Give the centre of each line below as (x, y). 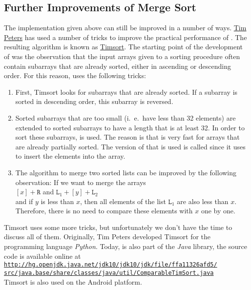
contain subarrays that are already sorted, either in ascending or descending (118, 66)
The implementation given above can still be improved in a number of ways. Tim (125, 28)
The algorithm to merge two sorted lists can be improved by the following (126, 172)
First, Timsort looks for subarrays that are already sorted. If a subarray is (126, 92)
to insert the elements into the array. (70, 156)
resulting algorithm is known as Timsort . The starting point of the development (124, 47)
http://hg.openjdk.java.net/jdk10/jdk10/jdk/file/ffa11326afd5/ (111, 265)
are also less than (203, 201)
